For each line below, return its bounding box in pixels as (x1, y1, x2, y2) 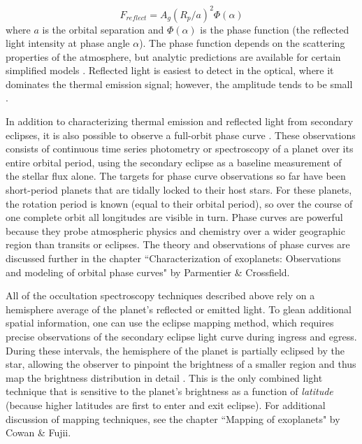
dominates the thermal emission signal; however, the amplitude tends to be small (6, 76, 353, 91)
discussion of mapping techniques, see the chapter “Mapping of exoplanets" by (6, 411, 340, 426)
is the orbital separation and (42, 22, 164, 36)
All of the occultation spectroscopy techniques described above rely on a (6, 288, 315, 303)
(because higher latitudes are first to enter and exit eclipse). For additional (6, 397, 326, 412)
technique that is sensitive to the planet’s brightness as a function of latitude (6, 384, 333, 399)
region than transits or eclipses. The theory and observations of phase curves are (6, 237, 350, 252)
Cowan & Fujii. (6, 425, 71, 440)
